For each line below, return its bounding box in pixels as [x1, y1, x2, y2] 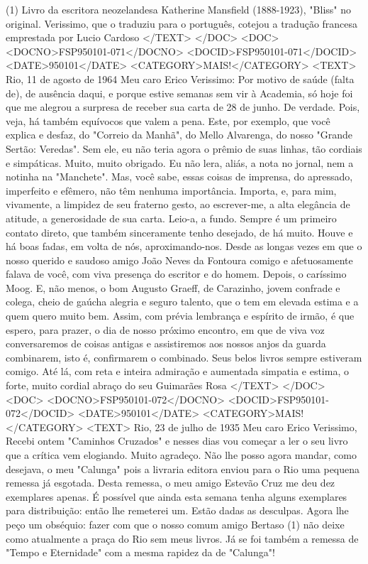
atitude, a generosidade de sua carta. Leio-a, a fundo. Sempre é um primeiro [6, 210, 337, 225]
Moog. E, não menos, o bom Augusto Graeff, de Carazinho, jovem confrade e [6, 280, 340, 295]
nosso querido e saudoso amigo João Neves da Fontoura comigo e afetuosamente [6, 252, 353, 267]
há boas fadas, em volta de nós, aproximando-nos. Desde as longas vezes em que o [6, 239, 362, 254]
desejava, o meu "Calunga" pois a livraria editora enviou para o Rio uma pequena [6, 461, 360, 476]
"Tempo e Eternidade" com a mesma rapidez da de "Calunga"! [6, 545, 275, 560]
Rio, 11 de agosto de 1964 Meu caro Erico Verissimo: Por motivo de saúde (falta [6, 71, 355, 86]
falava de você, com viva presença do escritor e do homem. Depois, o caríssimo [6, 266, 347, 281]
